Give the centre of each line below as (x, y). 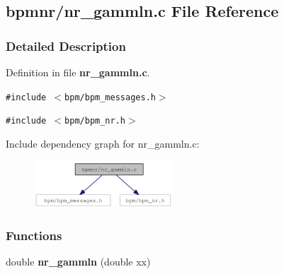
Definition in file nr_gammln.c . (78, 72)
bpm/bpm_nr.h (95, 121)
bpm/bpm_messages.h (110, 97)
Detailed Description (66, 46)
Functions (34, 236)
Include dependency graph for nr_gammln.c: (103, 143)
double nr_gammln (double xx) (78, 262)
